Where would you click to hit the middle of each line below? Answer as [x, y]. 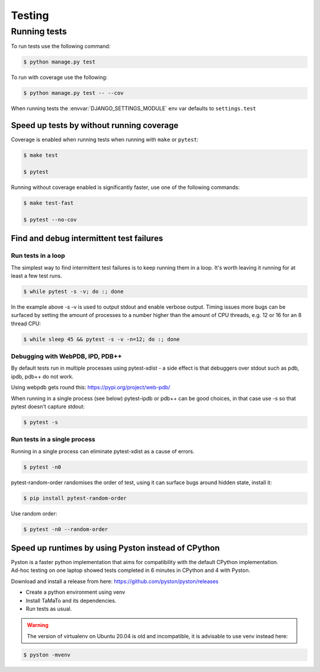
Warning [38, 625]
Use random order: [34, 513]
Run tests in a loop [38, 256]
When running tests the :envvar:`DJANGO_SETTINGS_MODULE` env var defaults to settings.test [134, 108]
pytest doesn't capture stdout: [48, 407]
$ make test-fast [49, 203]
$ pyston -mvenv [47, 655]
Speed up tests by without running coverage [95, 125]
